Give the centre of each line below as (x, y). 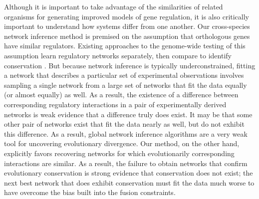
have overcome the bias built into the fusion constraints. (90, 192)
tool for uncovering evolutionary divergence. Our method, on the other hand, (122, 143)
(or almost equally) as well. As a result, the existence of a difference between (121, 95)
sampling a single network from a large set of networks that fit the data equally (126, 85)
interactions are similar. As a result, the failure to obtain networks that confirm (126, 163)
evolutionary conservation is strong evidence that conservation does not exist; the (129, 173)
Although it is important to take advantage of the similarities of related (114, 6)
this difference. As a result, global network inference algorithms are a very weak (126, 133)
